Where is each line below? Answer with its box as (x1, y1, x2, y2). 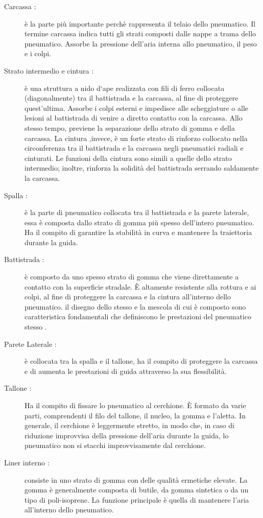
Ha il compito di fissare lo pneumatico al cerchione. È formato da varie (25, 400, 246, 410)
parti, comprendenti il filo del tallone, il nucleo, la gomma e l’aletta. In (25, 410, 246, 420)
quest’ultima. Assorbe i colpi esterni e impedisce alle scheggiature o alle (25, 102, 249, 113)
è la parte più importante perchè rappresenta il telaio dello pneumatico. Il (25, 18, 256, 29)
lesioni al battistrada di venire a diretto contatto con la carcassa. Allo (25, 112, 243, 123)
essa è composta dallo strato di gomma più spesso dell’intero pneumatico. (25, 217, 254, 227)
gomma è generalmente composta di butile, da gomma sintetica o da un (25, 484, 249, 495)
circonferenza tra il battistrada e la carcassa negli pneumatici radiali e (25, 143, 244, 153)
